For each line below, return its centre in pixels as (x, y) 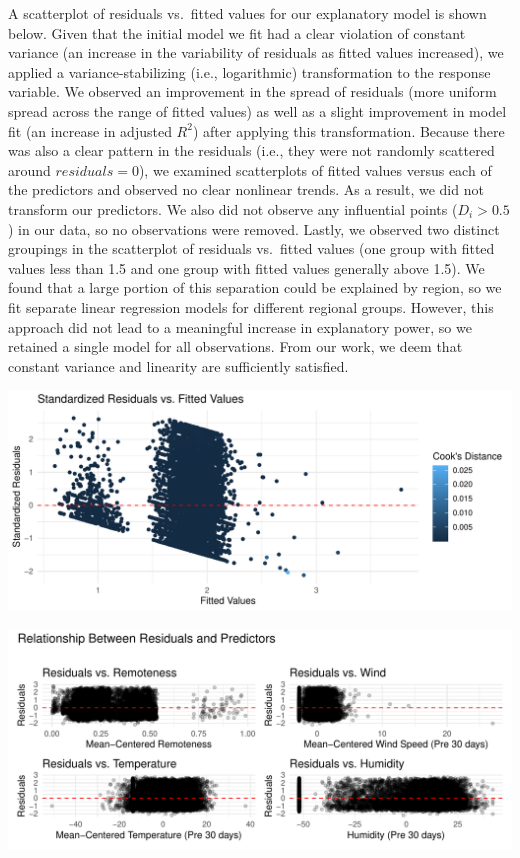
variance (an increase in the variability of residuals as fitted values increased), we (256, 52)
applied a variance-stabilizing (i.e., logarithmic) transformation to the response (249, 71)
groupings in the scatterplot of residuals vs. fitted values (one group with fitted (251, 248)
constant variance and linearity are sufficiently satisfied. (178, 365)
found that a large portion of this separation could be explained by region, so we (255, 287)
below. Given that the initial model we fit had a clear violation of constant (237, 32)
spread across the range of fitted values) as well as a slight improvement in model (257, 110)
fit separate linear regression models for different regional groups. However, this (251, 306)
